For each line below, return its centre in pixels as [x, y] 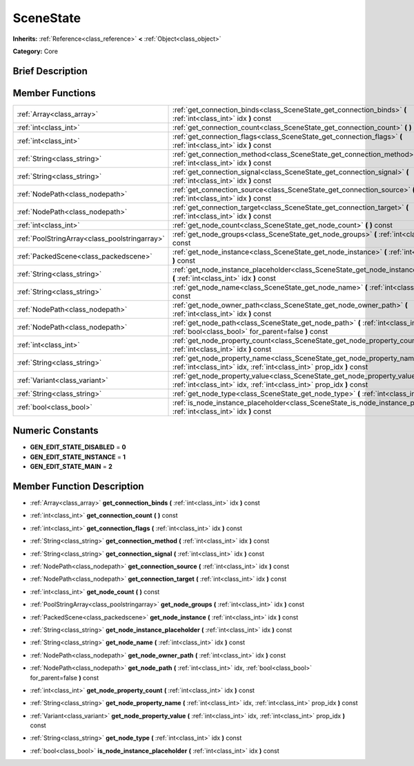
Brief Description [50, 71]
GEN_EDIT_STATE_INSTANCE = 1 [78, 457]
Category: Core [36, 51]
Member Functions [54, 93]
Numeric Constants [56, 431]
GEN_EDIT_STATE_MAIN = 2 [71, 467]
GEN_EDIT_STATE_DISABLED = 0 [78, 447]
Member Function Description [78, 486]
